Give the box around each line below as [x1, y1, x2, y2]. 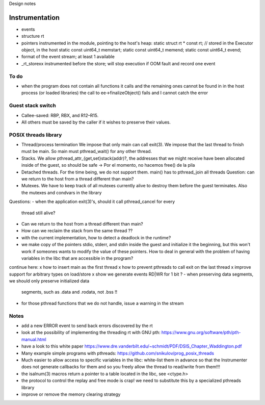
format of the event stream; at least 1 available [21, 54, 115, 60]
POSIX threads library [9, 131, 62, 138]
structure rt [21, 33, 44, 39]
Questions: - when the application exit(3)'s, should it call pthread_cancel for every [9, 199, 175, 204]
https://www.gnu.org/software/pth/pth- [161, 329, 241, 335]
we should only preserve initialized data [9, 278, 89, 284]
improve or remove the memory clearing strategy [21, 391, 121, 397]
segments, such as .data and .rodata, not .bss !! [21, 289, 118, 295]
